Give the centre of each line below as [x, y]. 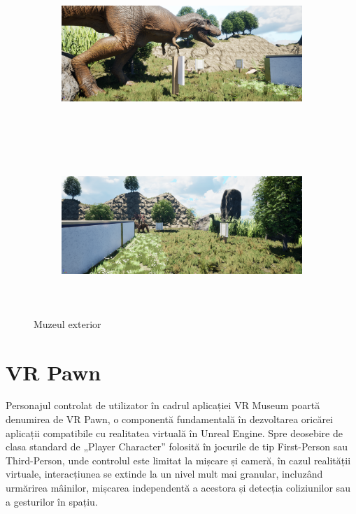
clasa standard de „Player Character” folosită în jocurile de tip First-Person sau [177, 447]
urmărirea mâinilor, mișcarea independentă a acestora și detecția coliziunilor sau [178, 487]
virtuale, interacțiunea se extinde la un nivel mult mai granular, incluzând [164, 474]
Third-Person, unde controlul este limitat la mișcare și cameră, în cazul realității [178, 460]
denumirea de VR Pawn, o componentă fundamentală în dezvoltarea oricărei [169, 419]
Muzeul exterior [67, 323]
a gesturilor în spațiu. [52, 501]
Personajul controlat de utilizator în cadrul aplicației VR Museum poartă [163, 405]
